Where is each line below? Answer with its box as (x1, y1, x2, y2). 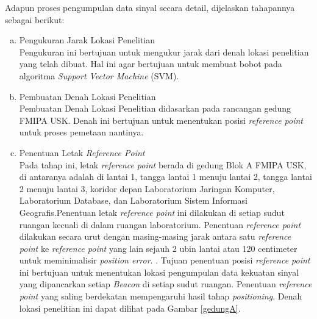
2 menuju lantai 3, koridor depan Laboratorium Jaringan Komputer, (19, 182, 275, 195)
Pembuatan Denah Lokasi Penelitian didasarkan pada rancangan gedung (19, 102, 291, 115)
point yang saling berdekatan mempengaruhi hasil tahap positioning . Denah (19, 290, 302, 303)
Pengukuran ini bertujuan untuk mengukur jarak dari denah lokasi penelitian (19, 45, 309, 58)
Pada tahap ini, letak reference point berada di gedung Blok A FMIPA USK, (19, 158, 307, 171)
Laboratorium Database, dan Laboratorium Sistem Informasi (19, 194, 248, 207)
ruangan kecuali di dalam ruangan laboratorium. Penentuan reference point (19, 218, 301, 231)
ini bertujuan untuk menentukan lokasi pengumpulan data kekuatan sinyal (19, 265, 299, 278)
